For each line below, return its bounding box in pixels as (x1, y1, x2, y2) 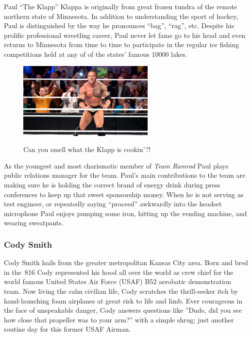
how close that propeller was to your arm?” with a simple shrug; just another (4, 314, 234, 324)
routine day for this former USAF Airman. (4, 324, 131, 334)
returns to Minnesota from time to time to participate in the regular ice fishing (4, 39, 239, 50)
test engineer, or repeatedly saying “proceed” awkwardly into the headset (4, 199, 222, 209)
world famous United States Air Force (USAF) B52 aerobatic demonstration (4, 276, 231, 286)
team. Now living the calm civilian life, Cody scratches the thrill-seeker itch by (4, 286, 238, 296)
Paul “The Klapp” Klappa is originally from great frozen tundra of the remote (4, 1, 237, 11)
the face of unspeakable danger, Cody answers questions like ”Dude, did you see (4, 305, 242, 315)
